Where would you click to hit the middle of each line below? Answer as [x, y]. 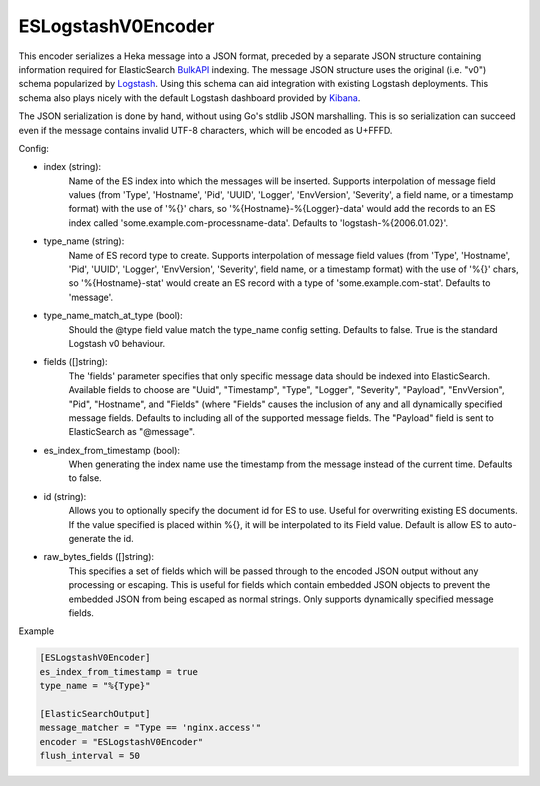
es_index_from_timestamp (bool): [111, 450]
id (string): [65, 496]
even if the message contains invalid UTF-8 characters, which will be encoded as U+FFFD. [205, 130]
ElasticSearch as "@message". [131, 432]
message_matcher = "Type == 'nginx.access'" [150, 728]
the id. [120, 539]
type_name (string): [84, 241]
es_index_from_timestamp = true [119, 671]
